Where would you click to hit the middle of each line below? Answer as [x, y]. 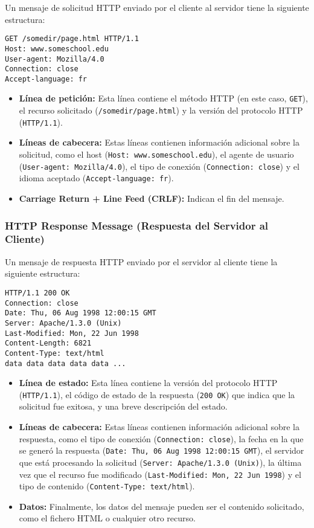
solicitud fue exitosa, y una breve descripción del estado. [123, 406]
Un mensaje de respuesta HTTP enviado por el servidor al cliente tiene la [141, 261]
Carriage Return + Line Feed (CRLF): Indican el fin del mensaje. [152, 198]
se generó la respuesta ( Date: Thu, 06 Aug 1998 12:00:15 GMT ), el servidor [162, 450]
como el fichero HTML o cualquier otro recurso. [107, 518]
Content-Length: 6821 [48, 343]
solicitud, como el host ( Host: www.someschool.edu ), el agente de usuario [156, 154]
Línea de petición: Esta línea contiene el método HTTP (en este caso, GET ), [163, 98]
